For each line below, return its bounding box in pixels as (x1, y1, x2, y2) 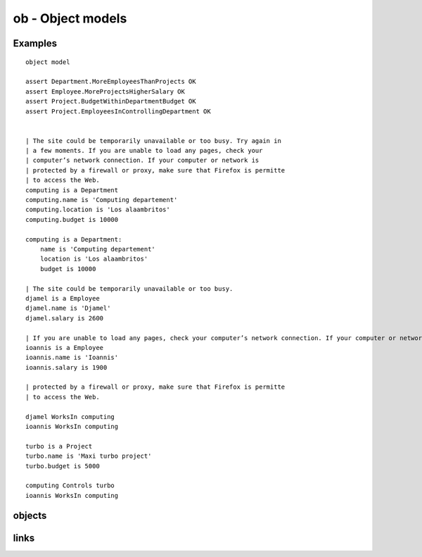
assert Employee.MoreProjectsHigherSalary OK (25, 87, 186, 95)
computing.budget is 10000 (25, 215, 119, 223)
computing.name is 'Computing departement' (25, 196, 178, 204)
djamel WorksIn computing (25, 413, 115, 420)
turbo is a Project (25, 442, 93, 450)
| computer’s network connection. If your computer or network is (25, 156, 260, 165)
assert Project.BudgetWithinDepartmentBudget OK (25, 97, 196, 106)
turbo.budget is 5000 (25, 462, 100, 470)
